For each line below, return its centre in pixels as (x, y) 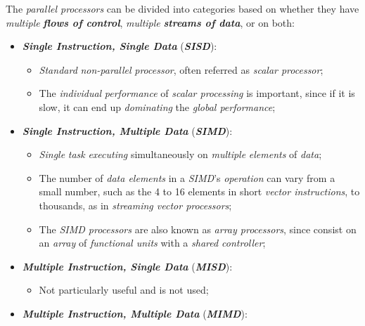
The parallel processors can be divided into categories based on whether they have (182, 8)
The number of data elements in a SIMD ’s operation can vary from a (187, 177)
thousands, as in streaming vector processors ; (135, 205)
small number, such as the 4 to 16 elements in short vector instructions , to (199, 191)
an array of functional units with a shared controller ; (152, 243)
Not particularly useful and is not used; (124, 290)
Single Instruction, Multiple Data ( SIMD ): (127, 130)
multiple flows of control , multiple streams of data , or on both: (150, 22)
